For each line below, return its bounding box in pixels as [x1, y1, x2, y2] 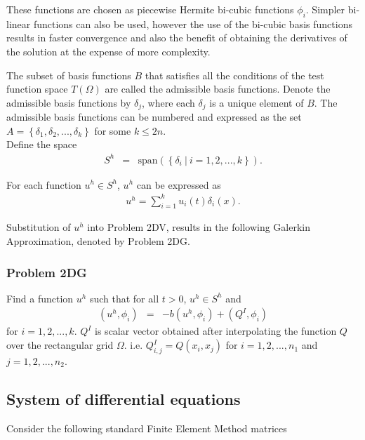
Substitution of [6, 220, 71, 234]
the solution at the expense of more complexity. [6, 44, 211, 58]
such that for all [89, 291, 159, 305]
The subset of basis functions [6, 67, 131, 82]
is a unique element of [209, 95, 304, 109]
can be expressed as [136, 177, 221, 192]
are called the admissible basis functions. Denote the [105, 81, 331, 96]
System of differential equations [6, 387, 241, 409]
